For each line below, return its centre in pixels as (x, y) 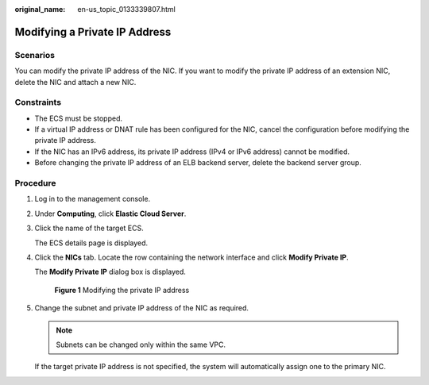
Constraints (38, 102)
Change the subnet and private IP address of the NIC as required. (142, 308)
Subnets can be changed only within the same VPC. (141, 345)
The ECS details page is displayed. (91, 243)
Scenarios (35, 55)
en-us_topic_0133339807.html (127, 9)
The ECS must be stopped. (79, 118)
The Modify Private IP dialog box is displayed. (110, 272)
